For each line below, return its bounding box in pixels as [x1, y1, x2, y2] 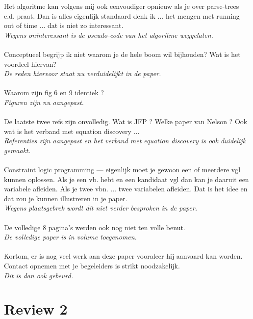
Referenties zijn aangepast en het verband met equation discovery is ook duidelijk [4, 135, 246, 146]
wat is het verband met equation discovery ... [4, 126, 140, 136]
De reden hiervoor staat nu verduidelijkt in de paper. [4, 68, 161, 79]
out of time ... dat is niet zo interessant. [4, 20, 124, 30]
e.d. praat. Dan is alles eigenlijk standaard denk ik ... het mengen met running [4, 10, 240, 21]
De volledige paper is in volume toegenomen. [4, 232, 137, 242]
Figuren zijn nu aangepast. [4, 97, 84, 107]
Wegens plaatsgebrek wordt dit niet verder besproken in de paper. [4, 203, 197, 213]
